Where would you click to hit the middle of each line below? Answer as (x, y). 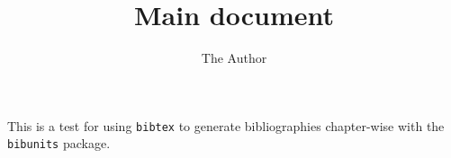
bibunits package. (59, 143)
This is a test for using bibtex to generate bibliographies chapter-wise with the (226, 125)
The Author (234, 58)
